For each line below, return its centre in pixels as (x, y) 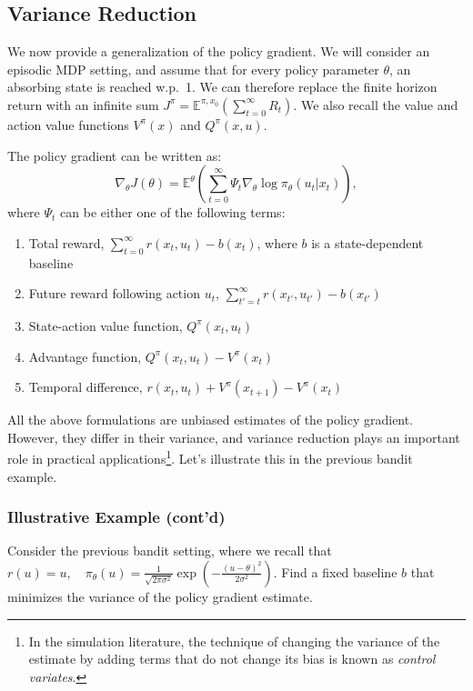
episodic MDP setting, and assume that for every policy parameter (193, 69)
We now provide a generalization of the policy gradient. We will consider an (219, 51)
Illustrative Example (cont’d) (116, 517)
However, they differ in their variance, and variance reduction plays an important (234, 437)
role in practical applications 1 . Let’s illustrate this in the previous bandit (210, 457)
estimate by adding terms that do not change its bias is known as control (232, 659)
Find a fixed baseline (339, 571)
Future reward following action (114, 293)
